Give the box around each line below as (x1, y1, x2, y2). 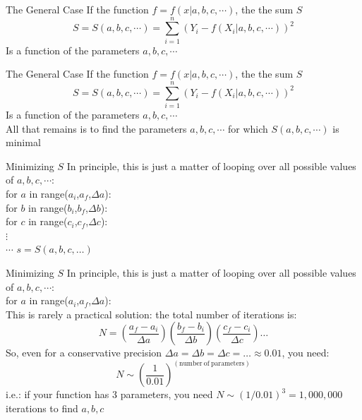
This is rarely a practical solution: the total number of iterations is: (6, 306, 297, 321)
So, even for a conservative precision (6, 345, 162, 360)
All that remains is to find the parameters (6, 121, 187, 136)
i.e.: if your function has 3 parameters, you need (6, 387, 213, 402)
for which (228, 121, 268, 136)
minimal (6, 135, 41, 150)
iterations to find (6, 400, 78, 415)
